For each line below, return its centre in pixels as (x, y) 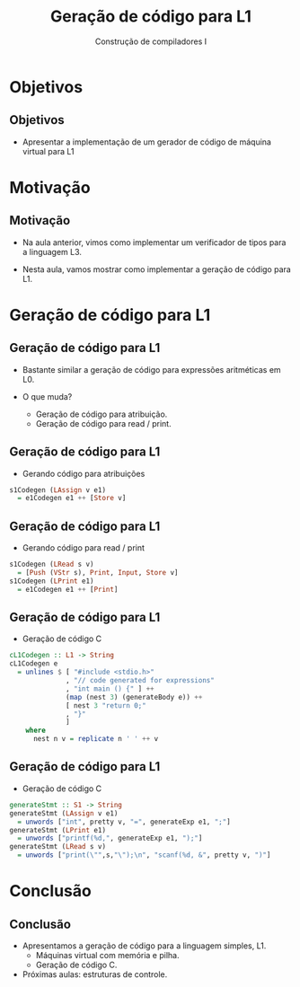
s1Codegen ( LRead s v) (52, 564)
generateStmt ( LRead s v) (57, 847)
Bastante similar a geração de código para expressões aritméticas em (151, 369)
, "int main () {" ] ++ (110, 689)
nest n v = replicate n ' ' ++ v (96, 739)
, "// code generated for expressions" (141, 681)
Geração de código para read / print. (104, 423)
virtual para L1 (48, 151)
